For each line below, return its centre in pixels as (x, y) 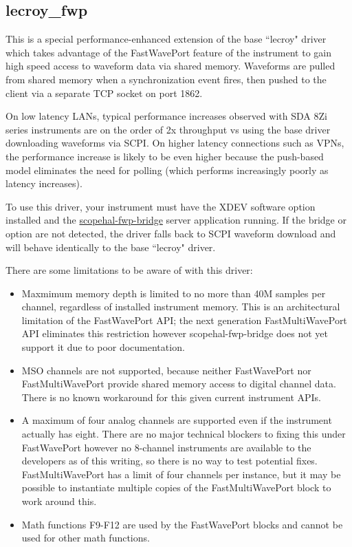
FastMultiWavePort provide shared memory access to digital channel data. (179, 384)
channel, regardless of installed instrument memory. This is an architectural (181, 307)
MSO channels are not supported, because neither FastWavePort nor (166, 370)
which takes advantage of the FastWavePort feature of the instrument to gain (169, 52)
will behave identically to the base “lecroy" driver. (111, 247)
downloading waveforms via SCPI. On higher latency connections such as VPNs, (175, 143)
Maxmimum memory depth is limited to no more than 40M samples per (174, 293)
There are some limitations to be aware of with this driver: (129, 270)
